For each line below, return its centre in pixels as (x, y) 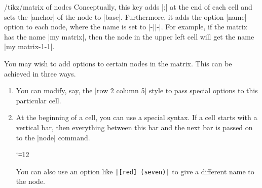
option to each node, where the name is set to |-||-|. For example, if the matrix (126, 27)
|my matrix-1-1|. (29, 46)
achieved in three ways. (40, 73)
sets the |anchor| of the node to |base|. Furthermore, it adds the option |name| (125, 16)
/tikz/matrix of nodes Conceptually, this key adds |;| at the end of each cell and (128, 7)
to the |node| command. (53, 137)
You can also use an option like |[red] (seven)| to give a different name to (135, 171)
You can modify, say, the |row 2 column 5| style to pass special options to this (137, 90)
